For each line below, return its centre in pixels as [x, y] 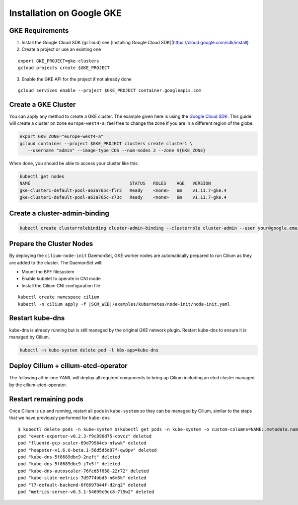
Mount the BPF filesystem [48, 272]
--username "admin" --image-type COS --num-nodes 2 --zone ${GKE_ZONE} [117, 151]
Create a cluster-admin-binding [59, 213]
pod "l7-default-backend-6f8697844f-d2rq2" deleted [82, 485]
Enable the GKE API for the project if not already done [76, 79]
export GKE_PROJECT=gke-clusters [59, 61]
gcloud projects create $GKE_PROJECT [64, 68]
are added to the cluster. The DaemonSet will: [56, 262]
